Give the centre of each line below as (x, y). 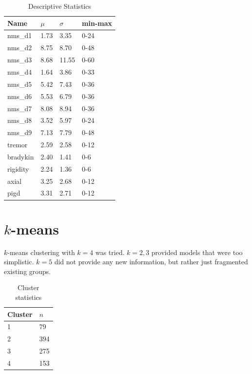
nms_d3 (20, 60)
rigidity (18, 168)
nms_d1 (20, 35)
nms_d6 (20, 96)
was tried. (110, 252)
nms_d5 (20, 84)
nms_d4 (20, 71)
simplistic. (19, 262)
